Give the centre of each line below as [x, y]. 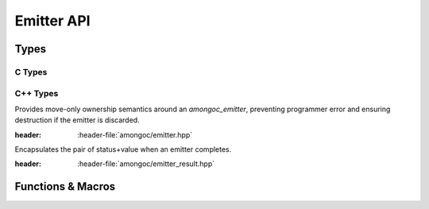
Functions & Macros [65, 187]
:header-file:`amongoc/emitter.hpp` [135, 134]
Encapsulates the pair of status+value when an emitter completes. [123, 149]
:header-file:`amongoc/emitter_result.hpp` [146, 164]
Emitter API [52, 21]
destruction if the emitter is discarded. [77, 120]
